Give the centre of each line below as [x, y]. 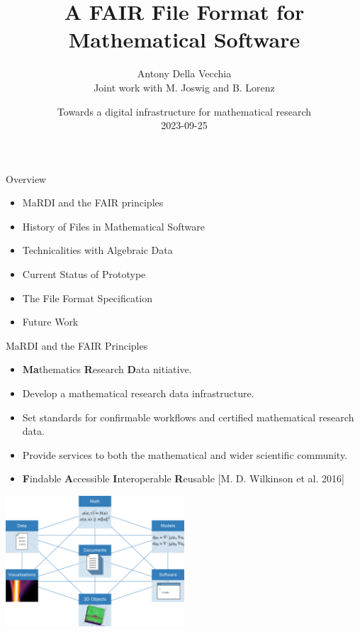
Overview [26, 178]
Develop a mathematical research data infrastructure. [138, 393]
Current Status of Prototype [84, 274]
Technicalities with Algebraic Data [97, 250]
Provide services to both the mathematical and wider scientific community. [185, 454]
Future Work [50, 322]
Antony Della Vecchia [184, 73]
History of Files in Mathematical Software [113, 226]
